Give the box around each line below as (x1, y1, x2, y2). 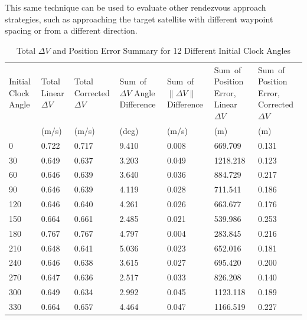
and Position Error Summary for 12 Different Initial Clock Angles (53, 44, 291, 56)
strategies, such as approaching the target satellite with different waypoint (5, 12, 273, 25)
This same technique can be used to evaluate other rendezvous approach (5, 1, 266, 13)
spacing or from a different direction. (5, 24, 138, 37)
